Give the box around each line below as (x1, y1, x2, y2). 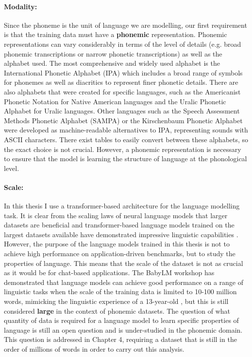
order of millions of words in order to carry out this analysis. (4, 344, 185, 354)
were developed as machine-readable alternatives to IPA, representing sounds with (4, 125, 248, 135)
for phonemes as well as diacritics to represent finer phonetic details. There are (4, 77, 238, 87)
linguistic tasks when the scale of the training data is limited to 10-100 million (4, 286, 237, 297)
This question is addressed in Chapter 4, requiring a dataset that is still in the (4, 334, 237, 344)
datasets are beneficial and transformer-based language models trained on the (4, 220, 235, 230)
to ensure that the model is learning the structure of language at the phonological (4, 153, 247, 164)
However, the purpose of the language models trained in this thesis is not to (4, 239, 230, 249)
